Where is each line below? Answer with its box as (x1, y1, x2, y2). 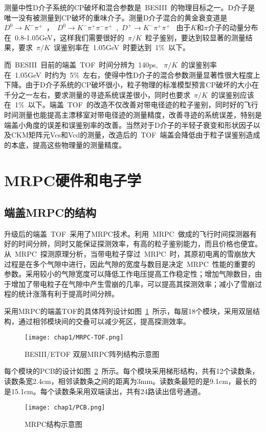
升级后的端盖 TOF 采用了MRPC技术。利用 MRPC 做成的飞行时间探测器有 (4, 228, 257, 239)
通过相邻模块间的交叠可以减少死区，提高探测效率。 (18, 315, 190, 326)
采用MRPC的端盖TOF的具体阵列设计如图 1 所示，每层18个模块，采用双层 (4, 306, 253, 316)
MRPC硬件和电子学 (4, 169, 142, 190)
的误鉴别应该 (211, 89, 254, 100)
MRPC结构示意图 (25, 418, 82, 429)
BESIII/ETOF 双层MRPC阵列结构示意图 (25, 348, 160, 359)
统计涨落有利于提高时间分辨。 (18, 288, 119, 299)
